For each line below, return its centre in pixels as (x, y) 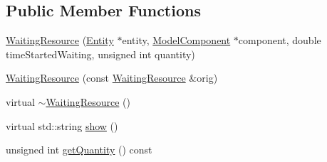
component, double (280, 40)
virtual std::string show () (62, 125)
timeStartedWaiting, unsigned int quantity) (100, 54)
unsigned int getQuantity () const (79, 150)
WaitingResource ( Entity (60, 40)
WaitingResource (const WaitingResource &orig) (112, 78)
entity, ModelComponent (176, 40)
